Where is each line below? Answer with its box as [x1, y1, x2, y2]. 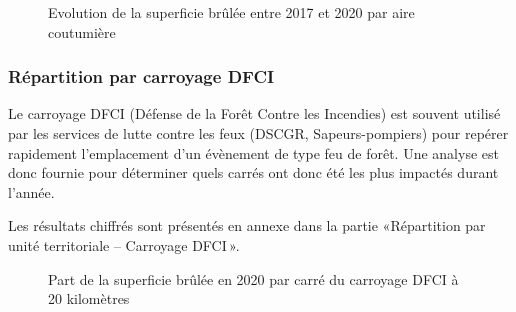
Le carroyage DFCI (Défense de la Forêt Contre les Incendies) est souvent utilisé [8, 103, 501, 124]
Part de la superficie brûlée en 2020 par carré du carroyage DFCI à [48, 268, 459, 289]
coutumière [48, 21, 116, 42]
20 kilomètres [48, 288, 130, 309]
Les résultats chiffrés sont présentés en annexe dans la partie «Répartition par [8, 215, 486, 236]
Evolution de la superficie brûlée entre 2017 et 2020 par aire [48, 2, 415, 22]
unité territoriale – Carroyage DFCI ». [8, 234, 240, 255]
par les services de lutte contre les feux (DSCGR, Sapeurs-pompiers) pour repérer [8, 123, 509, 143]
